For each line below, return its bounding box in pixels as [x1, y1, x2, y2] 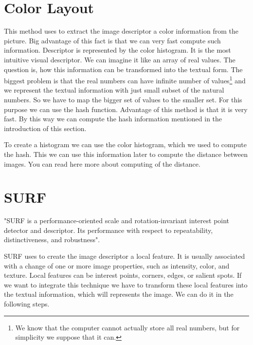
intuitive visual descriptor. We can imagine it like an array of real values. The [4, 54, 235, 64]
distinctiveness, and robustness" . [4, 234, 100, 245]
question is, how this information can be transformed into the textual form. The [4, 64, 243, 74]
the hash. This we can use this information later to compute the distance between [4, 149, 248, 159]
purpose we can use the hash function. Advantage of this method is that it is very [4, 104, 248, 114]
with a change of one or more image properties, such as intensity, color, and [4, 260, 230, 270]
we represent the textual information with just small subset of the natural [4, 85, 224, 95]
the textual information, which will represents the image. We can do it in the [4, 289, 234, 299]
